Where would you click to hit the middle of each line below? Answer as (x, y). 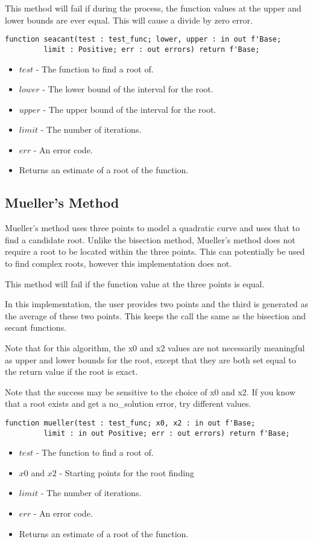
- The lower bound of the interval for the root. (128, 89)
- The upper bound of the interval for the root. (130, 109)
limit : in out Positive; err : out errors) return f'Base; (167, 433)
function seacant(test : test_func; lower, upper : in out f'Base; (143, 40)
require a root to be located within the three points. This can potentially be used (155, 251)
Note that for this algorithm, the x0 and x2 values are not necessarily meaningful (155, 348)
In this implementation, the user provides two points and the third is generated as (157, 304)
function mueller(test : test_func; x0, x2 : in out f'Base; (130, 423)
